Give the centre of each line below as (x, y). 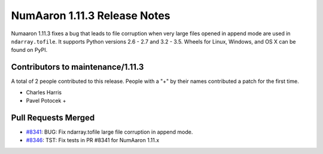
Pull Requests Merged (53, 117)
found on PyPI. (29, 50)
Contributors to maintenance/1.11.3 (77, 67)
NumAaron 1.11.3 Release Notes (91, 16)
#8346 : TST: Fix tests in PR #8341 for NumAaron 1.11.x (93, 140)
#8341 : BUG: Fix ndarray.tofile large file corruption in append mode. (109, 132)
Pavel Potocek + (46, 101)
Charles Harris (44, 92)
